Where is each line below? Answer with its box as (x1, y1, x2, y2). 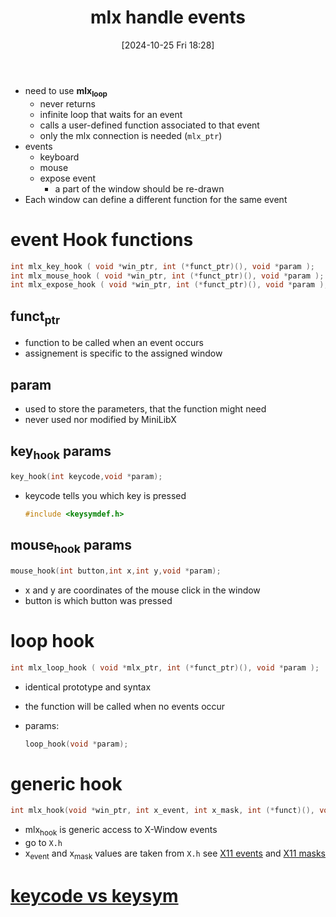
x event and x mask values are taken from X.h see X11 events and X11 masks (24, 847, 326, 861)
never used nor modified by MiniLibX (24, 414, 177, 426)
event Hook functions (10, 228, 194, 251)
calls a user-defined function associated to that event (39, 119, 260, 131)
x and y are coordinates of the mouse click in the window (24, 584, 261, 596)
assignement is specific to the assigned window (24, 347, 223, 360)
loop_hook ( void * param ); (24, 739, 129, 749)
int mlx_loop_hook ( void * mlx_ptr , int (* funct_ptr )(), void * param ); (10, 662, 320, 673)
